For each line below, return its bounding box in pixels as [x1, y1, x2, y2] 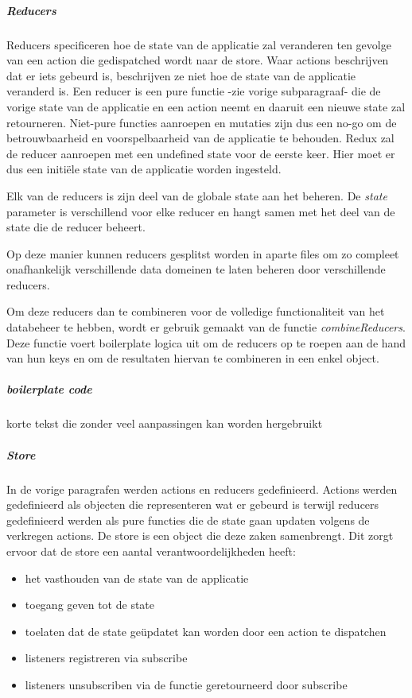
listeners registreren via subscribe [25, 650, 188, 666]
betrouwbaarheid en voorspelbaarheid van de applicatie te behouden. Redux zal [6, 130, 395, 146]
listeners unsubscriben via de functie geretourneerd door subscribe [25, 676, 348, 692]
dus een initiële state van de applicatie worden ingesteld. [6, 161, 282, 177]
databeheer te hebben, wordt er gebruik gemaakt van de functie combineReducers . [6, 319, 406, 335]
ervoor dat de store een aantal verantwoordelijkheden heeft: [6, 542, 296, 559]
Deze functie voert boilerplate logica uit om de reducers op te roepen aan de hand [6, 334, 406, 351]
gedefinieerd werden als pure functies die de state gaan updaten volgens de [6, 511, 370, 528]
